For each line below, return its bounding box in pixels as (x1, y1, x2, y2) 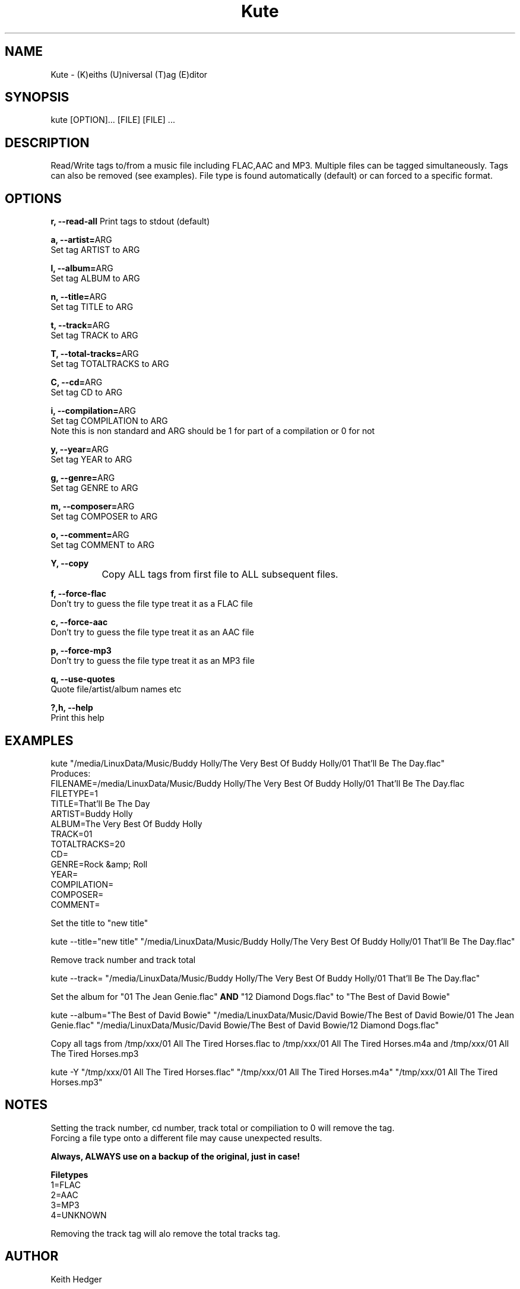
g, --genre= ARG (50, 473, 115, 483)
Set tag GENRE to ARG (50, 483, 138, 493)
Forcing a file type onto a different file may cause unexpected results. (50, 1132, 322, 1143)
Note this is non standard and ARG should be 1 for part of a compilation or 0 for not (50, 426, 375, 436)
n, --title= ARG (50, 292, 107, 302)
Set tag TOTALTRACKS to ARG (50, 359, 169, 369)
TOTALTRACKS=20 (50, 838, 125, 849)
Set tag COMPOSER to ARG (50, 511, 158, 522)
